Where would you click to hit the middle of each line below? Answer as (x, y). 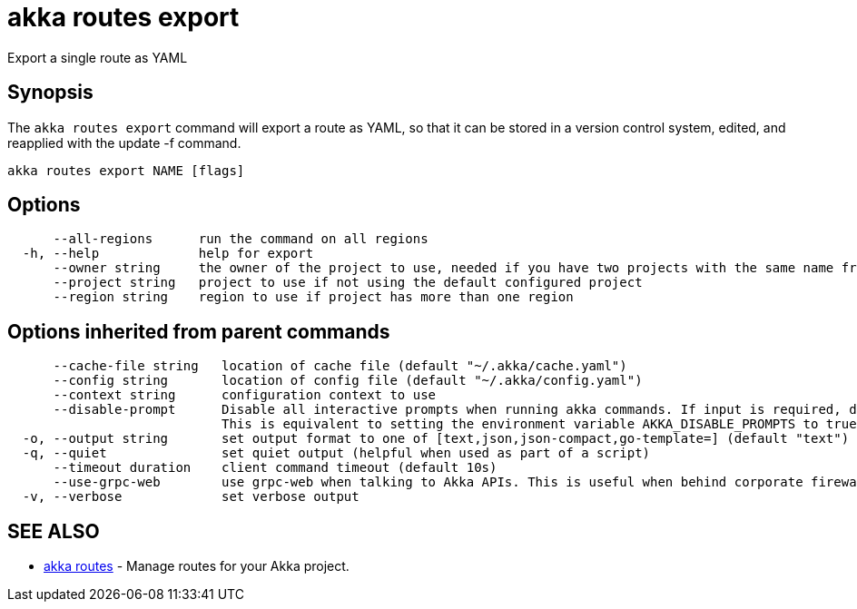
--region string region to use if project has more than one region (313, 297)
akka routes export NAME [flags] (126, 170)
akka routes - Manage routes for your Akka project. (197, 566)
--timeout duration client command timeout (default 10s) (275, 468)
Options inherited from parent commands (199, 331)
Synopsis (50, 93)
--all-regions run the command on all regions (241, 239)
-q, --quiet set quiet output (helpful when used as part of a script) (336, 453)
